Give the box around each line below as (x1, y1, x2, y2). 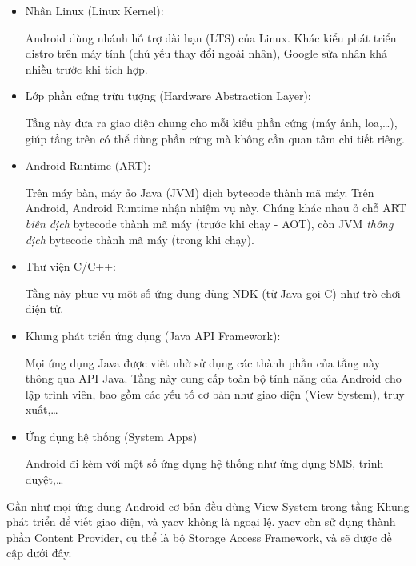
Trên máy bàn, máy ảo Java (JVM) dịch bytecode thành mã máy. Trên (25, 183, 374, 200)
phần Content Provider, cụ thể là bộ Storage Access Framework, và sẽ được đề (6, 528, 392, 545)
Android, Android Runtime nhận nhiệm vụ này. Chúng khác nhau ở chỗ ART (25, 199, 406, 216)
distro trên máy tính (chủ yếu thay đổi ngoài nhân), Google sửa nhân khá (25, 45, 388, 62)
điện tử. (25, 300, 64, 317)
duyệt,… (25, 471, 64, 488)
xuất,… (25, 401, 58, 418)
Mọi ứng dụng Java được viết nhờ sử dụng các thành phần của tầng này (25, 354, 381, 371)
